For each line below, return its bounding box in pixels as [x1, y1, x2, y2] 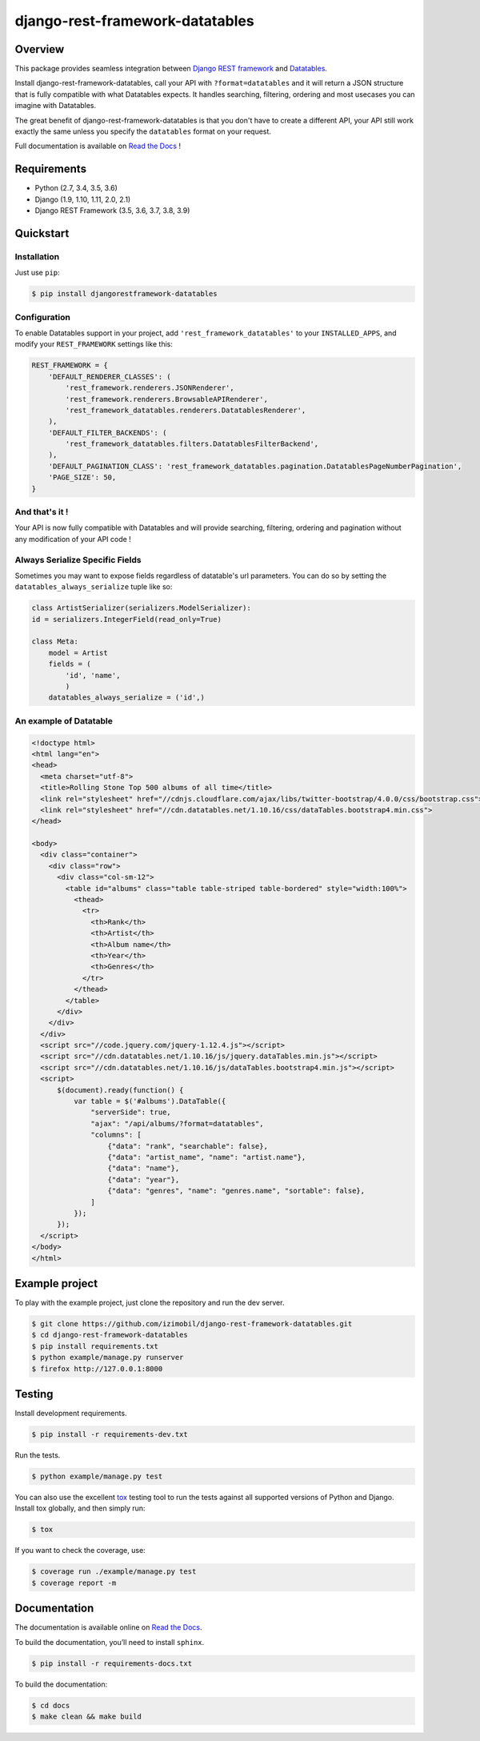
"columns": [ [90, 1130, 142, 1140]
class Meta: [31, 637, 79, 646]
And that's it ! [14, 507, 69, 517]
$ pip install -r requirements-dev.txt [31, 1430, 188, 1439]
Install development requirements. [14, 1409, 127, 1418]
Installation [14, 251, 60, 262]
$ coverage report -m [31, 1578, 117, 1587]
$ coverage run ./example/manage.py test [31, 1567, 197, 1576]
